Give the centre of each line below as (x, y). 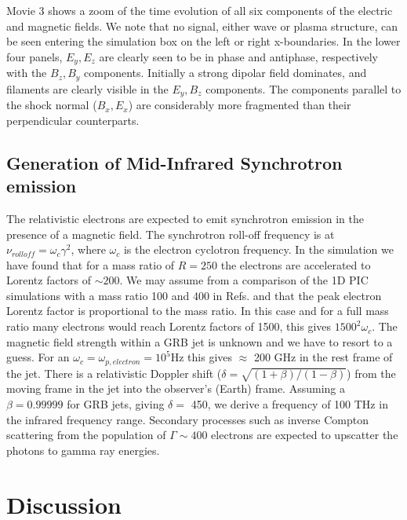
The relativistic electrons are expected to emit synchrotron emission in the (185, 218)
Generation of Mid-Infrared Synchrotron (174, 162)
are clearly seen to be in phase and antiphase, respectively (238, 56)
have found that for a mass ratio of (91, 264)
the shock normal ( (52, 105)
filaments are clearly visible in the (87, 88)
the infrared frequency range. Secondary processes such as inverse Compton (187, 419)
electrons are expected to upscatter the (305, 435)
